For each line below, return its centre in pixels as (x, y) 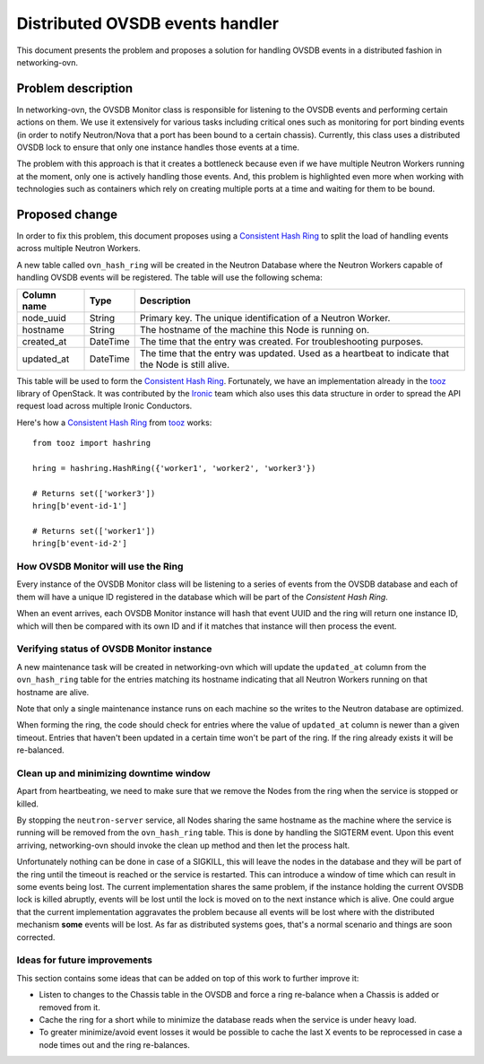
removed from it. (69, 1007)
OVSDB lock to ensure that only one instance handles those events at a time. (158, 147)
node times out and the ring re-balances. (114, 1044)
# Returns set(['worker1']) (94, 531)
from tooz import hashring (92, 443)
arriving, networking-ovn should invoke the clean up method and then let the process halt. (183, 845)
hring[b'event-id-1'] (80, 506)
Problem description (75, 88)
